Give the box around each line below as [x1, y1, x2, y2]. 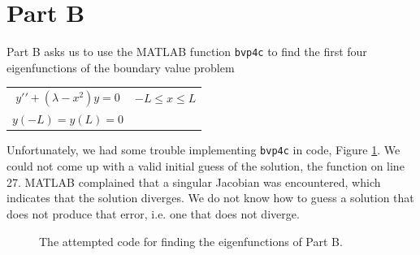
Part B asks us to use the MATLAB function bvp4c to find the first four [6, 43, 367, 60]
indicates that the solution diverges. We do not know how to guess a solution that [6, 189, 414, 206]
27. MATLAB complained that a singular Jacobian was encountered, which [6, 173, 381, 190]
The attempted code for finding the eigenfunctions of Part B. [39, 232, 343, 249]
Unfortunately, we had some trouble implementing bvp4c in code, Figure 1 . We [6, 141, 401, 158]
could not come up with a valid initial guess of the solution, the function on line [6, 158, 405, 175]
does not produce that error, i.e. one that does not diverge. [6, 205, 300, 222]
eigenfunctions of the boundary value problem [6, 58, 235, 76]
